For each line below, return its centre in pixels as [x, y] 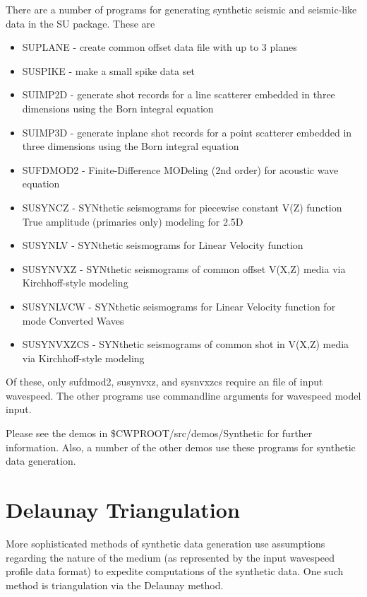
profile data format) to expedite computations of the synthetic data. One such [175, 571]
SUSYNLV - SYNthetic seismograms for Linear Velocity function [163, 245]
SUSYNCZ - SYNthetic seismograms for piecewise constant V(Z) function [182, 207]
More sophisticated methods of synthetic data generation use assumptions [166, 543]
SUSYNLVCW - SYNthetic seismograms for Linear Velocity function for [179, 306]
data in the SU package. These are [80, 23]
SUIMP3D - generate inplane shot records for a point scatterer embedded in [187, 132]
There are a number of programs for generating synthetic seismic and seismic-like [181, 9]
